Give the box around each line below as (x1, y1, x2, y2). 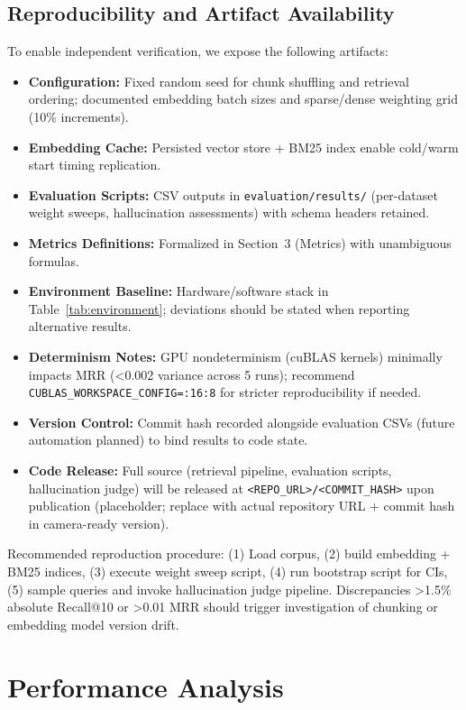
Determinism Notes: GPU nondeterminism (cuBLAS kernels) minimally (28, 346, 443, 365)
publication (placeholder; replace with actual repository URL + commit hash (28, 496, 455, 515)
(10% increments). (28, 106, 129, 125)
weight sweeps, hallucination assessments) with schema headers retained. (28, 203, 430, 222)
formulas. (28, 251, 79, 270)
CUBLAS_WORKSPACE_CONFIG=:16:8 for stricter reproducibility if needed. (28, 383, 422, 401)
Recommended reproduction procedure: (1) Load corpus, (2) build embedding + (7, 544, 451, 563)
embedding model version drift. (7, 614, 179, 633)
